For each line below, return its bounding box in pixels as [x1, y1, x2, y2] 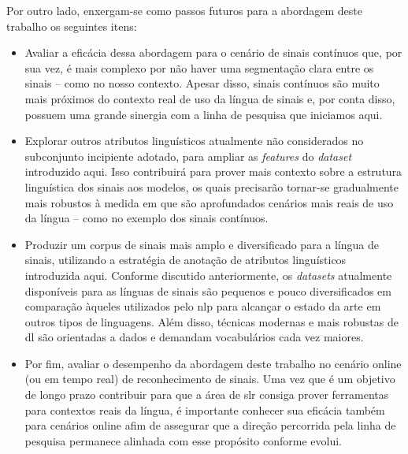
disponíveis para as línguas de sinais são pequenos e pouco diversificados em [24, 282, 391, 299]
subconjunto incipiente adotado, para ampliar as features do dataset [24, 147, 352, 164]
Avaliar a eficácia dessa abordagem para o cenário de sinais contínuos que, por [24, 44, 402, 61]
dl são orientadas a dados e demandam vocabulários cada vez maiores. [24, 329, 364, 345]
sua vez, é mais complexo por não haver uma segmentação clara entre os [24, 59, 374, 76]
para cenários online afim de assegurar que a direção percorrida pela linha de [24, 417, 396, 434]
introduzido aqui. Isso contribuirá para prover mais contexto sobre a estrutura [24, 163, 402, 180]
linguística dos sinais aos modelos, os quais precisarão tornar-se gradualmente [24, 178, 399, 195]
